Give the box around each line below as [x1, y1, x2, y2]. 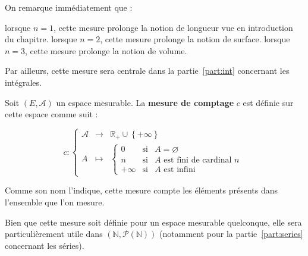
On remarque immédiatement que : [5, 1, 133, 13]
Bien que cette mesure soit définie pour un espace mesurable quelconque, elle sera [5, 216, 302, 228]
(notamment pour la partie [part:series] [159, 227, 303, 240]
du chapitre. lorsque [5, 33, 77, 45]
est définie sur [243, 96, 294, 108]
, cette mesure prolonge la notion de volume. [25, 44, 187, 57]
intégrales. [5, 76, 42, 88]
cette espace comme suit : [5, 108, 98, 120]
